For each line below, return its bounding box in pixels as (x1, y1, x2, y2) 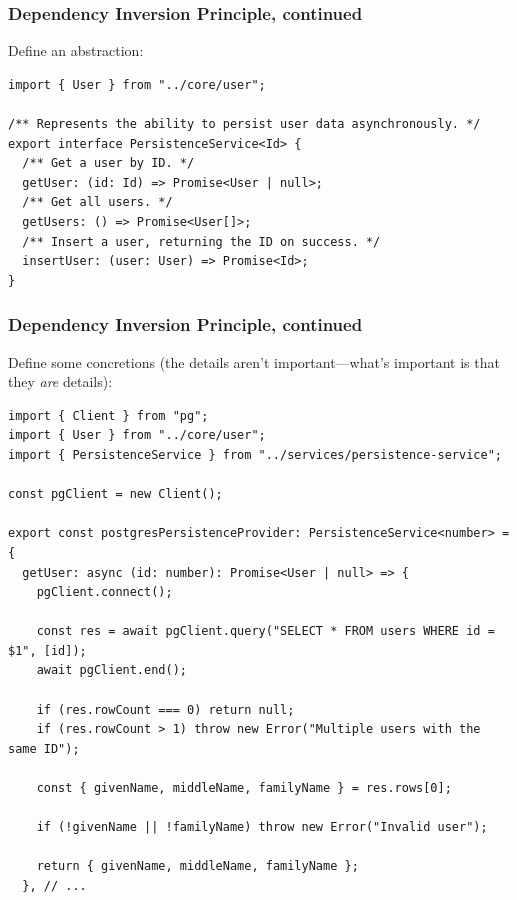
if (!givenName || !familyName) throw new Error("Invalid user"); (36, 820, 488, 835)
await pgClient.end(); (36, 663, 187, 678)
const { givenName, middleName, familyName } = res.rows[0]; (36, 781, 452, 796)
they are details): (8, 371, 113, 392)
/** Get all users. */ (22, 195, 173, 210)
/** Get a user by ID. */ (22, 156, 195, 171)
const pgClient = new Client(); (8, 487, 223, 502)
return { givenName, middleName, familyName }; (36, 859, 359, 874)
